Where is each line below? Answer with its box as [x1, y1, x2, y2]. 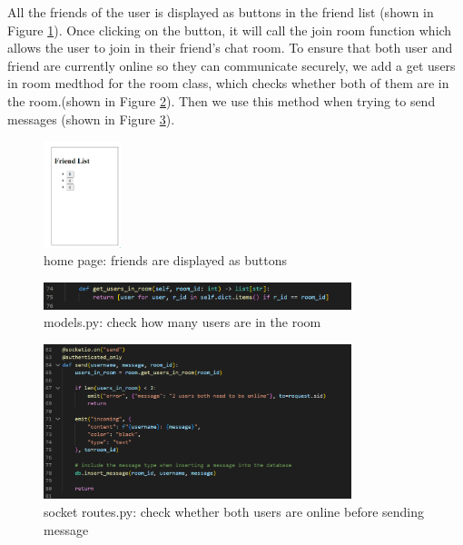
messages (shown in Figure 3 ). [7, 109, 175, 128]
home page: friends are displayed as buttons [44, 251, 287, 270]
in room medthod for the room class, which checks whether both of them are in [7, 74, 449, 93]
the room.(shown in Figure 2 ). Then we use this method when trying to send [7, 91, 436, 110]
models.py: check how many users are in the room [44, 312, 321, 332]
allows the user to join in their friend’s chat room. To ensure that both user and [7, 38, 453, 57]
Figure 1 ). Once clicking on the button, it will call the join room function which [7, 20, 452, 39]
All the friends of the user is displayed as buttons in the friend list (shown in [7, 3, 434, 21]
